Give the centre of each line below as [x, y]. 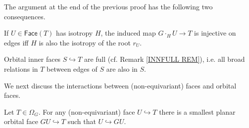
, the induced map [128, 33]
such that [82, 121]
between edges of [72, 68]
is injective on [215, 33]
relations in [21, 68]
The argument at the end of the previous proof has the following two [108, 6]
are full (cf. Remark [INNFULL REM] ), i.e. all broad [164, 59]
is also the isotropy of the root [85, 42]
